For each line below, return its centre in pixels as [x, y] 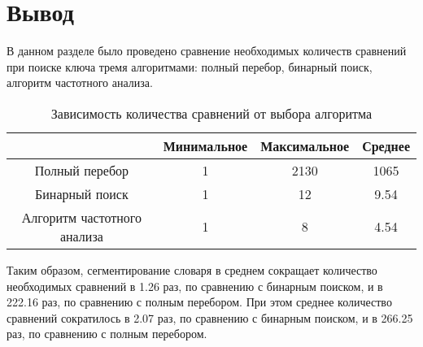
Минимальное [205, 145]
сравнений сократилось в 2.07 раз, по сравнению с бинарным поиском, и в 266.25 [210, 317]
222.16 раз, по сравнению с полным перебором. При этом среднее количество [199, 302]
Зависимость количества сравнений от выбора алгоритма [211, 113]
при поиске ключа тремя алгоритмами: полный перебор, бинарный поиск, [190, 66]
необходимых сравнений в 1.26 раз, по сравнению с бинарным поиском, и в [195, 286]
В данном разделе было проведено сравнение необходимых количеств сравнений [207, 51]
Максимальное [305, 145]
